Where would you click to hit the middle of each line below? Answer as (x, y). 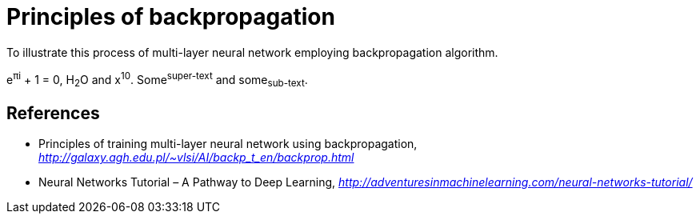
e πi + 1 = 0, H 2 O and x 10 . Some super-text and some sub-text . (157, 80)
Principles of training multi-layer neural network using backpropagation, (228, 144)
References (53, 113)
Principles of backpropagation (171, 17)
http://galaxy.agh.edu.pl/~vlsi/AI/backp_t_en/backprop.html (196, 158)
